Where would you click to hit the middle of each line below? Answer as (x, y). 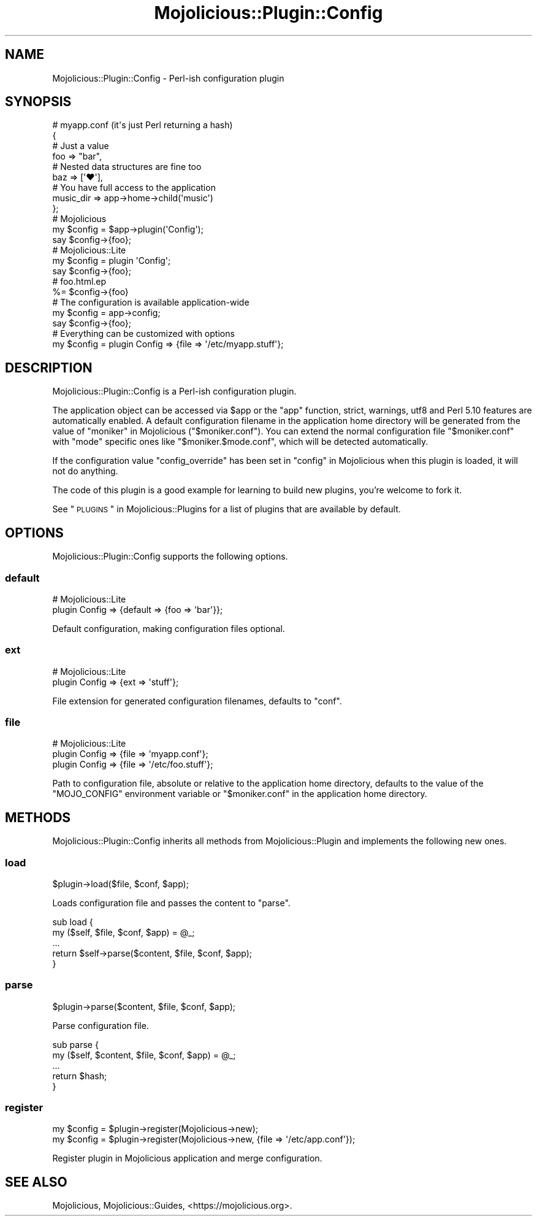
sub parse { (75, 1044)
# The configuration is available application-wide (151, 302)
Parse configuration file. (101, 1025)
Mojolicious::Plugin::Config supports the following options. (170, 557)
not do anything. (85, 471)
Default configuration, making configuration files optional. (169, 628)
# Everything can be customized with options (143, 334)
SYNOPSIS (38, 102)
